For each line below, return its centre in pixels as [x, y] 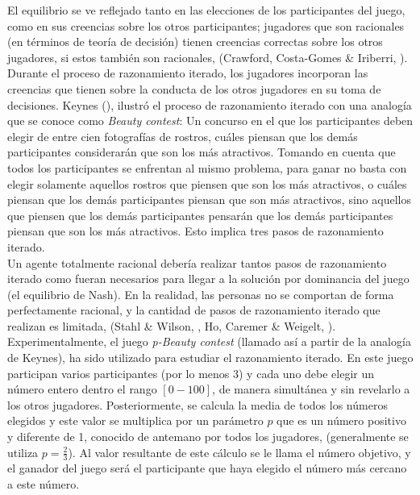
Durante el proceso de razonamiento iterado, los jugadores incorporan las [188, 73]
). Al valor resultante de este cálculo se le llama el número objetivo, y [239, 452]
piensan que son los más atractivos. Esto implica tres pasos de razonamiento [195, 231]
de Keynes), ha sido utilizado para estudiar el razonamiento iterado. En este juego [210, 358]
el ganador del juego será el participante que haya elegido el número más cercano [207, 468]
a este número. [44, 484]
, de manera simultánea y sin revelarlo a [311, 389]
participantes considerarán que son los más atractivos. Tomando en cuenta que [202, 152]
